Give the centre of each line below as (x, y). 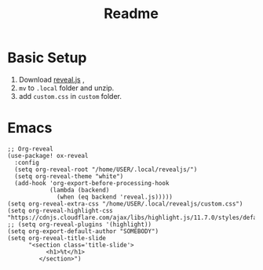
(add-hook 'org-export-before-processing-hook (92, 183)
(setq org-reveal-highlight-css (60, 210)
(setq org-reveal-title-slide (57, 238)
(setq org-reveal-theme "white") (69, 176)
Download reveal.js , (51, 79)
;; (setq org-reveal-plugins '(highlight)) (80, 224)
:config (27, 162)
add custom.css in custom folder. (70, 96)
